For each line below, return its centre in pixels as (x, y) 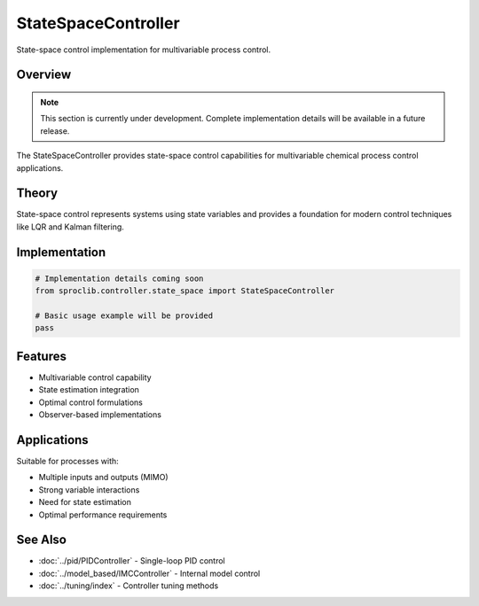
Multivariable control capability (95, 377)
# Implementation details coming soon (119, 278)
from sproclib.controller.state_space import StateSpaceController (185, 291)
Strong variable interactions (89, 489)
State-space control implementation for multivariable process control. (144, 50)
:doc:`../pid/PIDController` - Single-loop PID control (132, 561)
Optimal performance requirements (103, 515)
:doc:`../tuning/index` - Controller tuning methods (129, 586)
